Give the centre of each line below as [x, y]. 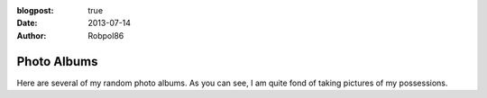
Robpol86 [106, 35]
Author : [32, 35]
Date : [27, 23]
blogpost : [35, 10]
